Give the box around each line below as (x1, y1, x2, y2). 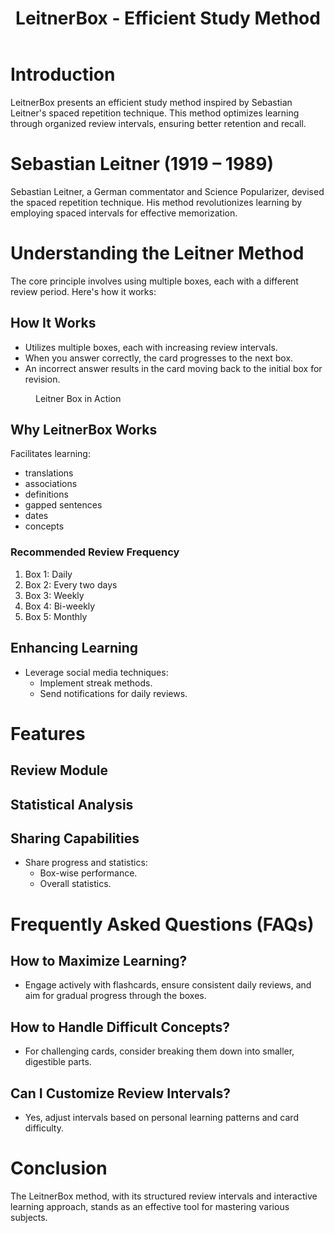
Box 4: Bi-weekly (24, 600, 96, 612)
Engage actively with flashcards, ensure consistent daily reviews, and (24, 979, 312, 991)
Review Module (10, 762, 108, 779)
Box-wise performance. (39, 867, 138, 879)
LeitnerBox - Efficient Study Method (15, 7, 321, 30)
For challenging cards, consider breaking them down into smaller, (24, 1045, 295, 1057)
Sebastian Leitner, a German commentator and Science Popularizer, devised (10, 185, 325, 197)
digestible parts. (24, 1056, 92, 1068)
